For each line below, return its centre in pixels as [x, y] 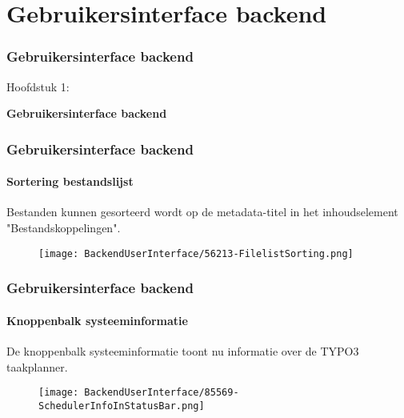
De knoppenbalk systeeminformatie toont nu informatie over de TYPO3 [183, 350]
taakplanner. [37, 366]
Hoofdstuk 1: [38, 86]
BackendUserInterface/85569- [162, 393]
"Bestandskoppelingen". [64, 228]
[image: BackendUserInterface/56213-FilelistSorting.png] [196, 253]
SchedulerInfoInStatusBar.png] [122, 406]
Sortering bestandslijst [70, 181]
